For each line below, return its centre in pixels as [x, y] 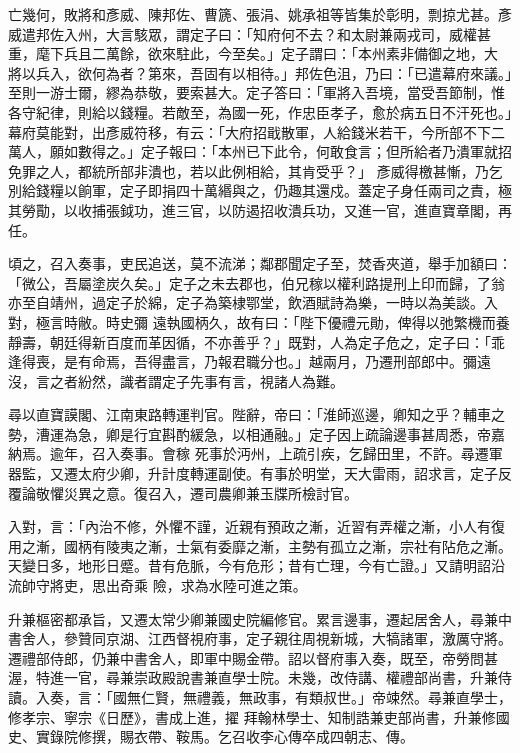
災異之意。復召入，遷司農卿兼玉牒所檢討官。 [210, 492]
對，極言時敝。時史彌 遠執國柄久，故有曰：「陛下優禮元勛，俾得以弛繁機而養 [259, 321]
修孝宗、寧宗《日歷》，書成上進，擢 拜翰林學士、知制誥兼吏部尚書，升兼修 [252, 716]
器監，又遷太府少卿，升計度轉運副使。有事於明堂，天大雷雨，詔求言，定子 [253, 473]
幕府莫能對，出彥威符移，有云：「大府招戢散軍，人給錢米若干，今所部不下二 [256, 131]
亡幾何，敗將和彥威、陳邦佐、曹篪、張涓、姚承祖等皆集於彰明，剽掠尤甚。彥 [260, 14]
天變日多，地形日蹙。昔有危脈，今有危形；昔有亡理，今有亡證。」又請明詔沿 [256, 565]
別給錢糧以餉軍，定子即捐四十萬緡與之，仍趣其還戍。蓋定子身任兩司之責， [253, 190]
